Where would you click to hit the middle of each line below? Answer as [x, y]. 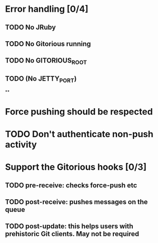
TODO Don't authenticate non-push [79, 134]
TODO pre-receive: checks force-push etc [71, 185]
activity [21, 144]
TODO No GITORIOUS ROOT [46, 61]
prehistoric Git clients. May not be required [72, 234]
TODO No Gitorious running [48, 44]
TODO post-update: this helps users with [69, 227]
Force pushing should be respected [79, 111]
